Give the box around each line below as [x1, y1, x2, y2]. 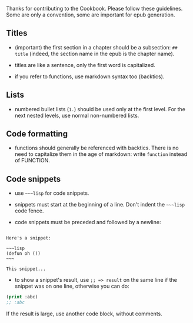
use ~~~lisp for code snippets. [14, 189, 89, 197]
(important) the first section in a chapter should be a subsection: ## [14, 44, 178, 51]
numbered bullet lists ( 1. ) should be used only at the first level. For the [14, 105, 185, 112]
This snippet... [6, 266, 46, 272]
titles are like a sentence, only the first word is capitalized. [14, 61, 156, 68]
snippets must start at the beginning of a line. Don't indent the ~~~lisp [14, 201, 185, 208]
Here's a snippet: [6, 235, 51, 241]
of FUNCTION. [14, 157, 50, 164]
